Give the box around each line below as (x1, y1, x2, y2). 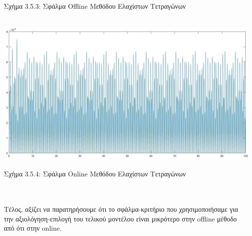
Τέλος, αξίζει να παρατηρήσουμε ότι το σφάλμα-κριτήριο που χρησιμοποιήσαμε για (4, 204, 238, 214)
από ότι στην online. (4, 223, 62, 233)
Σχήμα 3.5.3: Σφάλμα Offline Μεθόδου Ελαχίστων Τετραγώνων (4, 1, 186, 11)
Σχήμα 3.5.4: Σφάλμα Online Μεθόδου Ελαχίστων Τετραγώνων (4, 169, 186, 179)
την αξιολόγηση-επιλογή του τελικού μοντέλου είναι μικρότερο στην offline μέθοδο (4, 213, 237, 223)
